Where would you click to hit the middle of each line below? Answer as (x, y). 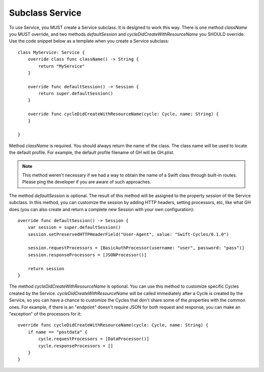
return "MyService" (62, 66)
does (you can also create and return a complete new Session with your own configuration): (102, 209)
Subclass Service (45, 13)
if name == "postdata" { (57, 332)
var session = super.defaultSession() (74, 227)
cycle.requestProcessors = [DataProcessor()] (94, 339)
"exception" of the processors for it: (45, 314)
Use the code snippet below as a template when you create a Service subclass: (89, 41)
